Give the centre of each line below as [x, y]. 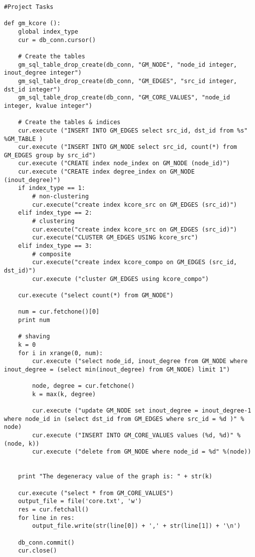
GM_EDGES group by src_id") [50, 155]
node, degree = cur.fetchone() [83, 386]
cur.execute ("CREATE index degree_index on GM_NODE [106, 172]
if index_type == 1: [52, 188]
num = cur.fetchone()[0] [59, 312]
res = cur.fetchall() [53, 510]
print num [34, 320]
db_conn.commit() [46, 542]
